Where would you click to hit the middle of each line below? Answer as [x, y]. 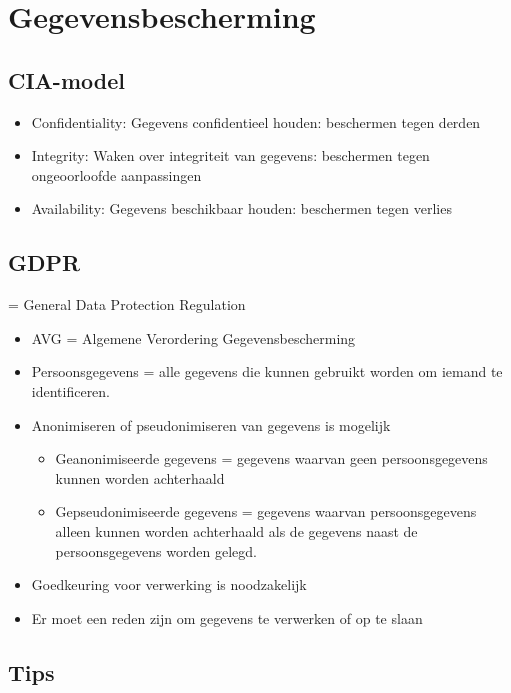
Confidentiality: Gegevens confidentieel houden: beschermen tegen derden [256, 121]
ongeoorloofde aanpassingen [116, 174]
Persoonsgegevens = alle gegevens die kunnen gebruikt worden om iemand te [267, 371]
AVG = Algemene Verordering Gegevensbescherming [193, 337]
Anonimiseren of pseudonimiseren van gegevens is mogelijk [211, 424]
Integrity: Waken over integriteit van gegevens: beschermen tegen [230, 155]
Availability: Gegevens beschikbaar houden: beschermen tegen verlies [241, 208]
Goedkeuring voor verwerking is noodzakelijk [169, 584]
